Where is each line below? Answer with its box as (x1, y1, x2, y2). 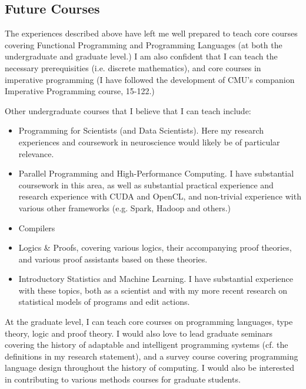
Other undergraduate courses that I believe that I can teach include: (5, 104, 251, 117)
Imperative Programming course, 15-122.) (5, 85, 155, 97)
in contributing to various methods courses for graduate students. (5, 373, 241, 385)
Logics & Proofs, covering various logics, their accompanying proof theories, (18, 241, 292, 254)
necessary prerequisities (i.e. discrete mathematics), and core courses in (5, 61, 261, 74)
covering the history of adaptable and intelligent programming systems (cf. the (5, 338, 288, 351)
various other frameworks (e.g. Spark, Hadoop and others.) (18, 201, 231, 214)
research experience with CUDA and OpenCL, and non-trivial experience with (18, 190, 301, 202)
